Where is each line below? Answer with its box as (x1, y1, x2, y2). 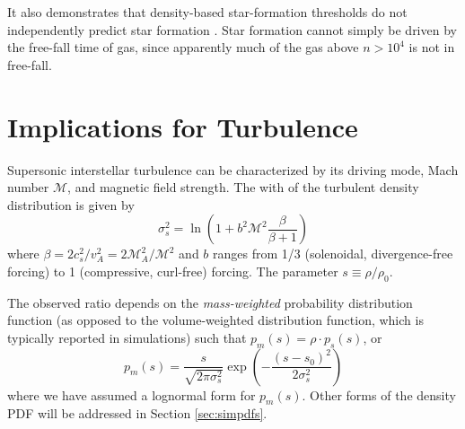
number (7, 178, 49, 197)
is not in (408, 38, 455, 57)
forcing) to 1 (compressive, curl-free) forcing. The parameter (7, 261, 338, 280)
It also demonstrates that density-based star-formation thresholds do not (7, 3, 408, 21)
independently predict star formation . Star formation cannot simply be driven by (7, 20, 457, 39)
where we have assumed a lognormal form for (7, 385, 256, 404)
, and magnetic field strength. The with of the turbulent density (67, 178, 419, 197)
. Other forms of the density (302, 385, 456, 404)
